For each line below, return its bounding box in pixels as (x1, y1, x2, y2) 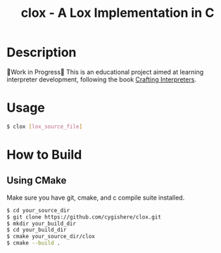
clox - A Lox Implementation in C (20, 5, 215, 21)
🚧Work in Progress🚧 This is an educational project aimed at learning (6, 67, 204, 76)
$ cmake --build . (6, 240, 61, 247)
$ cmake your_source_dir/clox (6, 233, 96, 240)
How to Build (6, 146, 82, 162)
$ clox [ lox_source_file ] (6, 123, 82, 130)
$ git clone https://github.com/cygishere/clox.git (6, 213, 161, 221)
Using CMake (6, 174, 67, 187)
